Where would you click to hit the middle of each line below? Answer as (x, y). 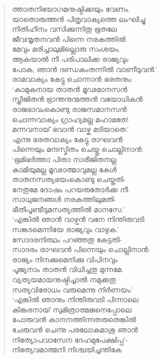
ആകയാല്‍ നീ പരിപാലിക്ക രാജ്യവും (70, 59)
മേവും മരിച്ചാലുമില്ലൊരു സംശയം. (66, 49)
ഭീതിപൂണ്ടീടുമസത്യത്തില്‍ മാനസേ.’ (68, 209)
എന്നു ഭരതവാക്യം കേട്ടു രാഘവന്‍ (67, 139)
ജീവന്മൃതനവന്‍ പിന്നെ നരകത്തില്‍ (69, 39)
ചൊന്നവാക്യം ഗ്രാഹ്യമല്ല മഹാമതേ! (70, 119)
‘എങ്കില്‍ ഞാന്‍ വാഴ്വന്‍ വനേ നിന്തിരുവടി (78, 219)
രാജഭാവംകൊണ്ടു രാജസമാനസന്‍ (69, 109)
